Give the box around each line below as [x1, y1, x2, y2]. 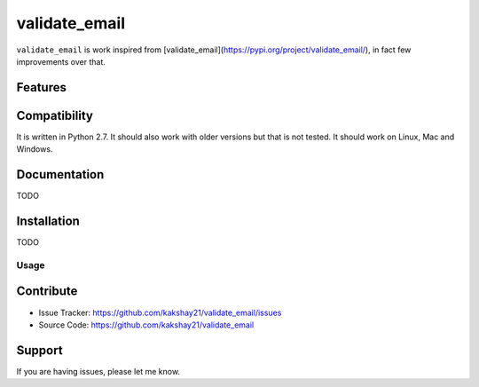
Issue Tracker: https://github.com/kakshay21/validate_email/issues [38, 307, 282, 318]
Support [16, 343, 63, 358]
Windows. [16, 144, 53, 154]
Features [16, 80, 67, 95]
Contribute [16, 284, 78, 299]
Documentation [16, 167, 105, 182]
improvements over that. [16, 56, 106, 67]
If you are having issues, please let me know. [16, 366, 181, 376]
